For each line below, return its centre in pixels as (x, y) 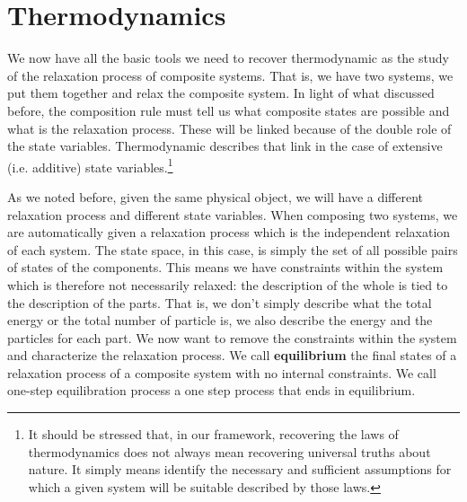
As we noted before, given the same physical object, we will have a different (216, 196)
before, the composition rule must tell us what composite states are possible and (229, 110)
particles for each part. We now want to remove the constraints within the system (232, 337)
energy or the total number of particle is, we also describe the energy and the (220, 320)
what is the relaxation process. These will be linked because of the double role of (229, 128)
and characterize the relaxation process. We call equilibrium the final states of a (232, 355)
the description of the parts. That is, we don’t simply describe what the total (220, 302)
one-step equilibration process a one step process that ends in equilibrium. (211, 390)
